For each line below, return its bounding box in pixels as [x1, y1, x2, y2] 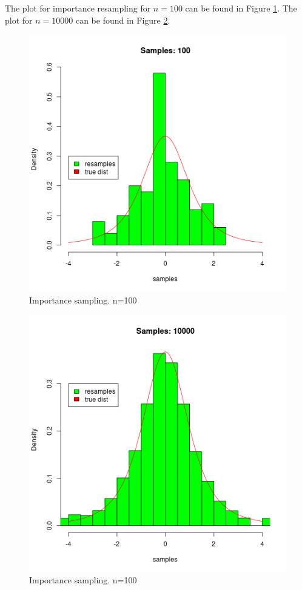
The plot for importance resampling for [5, 2, 151, 15]
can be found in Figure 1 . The [185, 2, 297, 15]
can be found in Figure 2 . [75, 13, 170, 26]
